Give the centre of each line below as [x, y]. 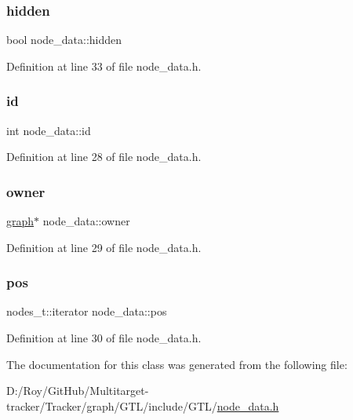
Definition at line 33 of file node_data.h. [104, 66]
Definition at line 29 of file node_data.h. [104, 247]
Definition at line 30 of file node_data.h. [104, 338]
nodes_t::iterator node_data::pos [87, 311]
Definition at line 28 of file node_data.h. [104, 157]
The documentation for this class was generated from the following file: [177, 364]
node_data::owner [86, 221]
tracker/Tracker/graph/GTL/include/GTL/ [112, 405]
